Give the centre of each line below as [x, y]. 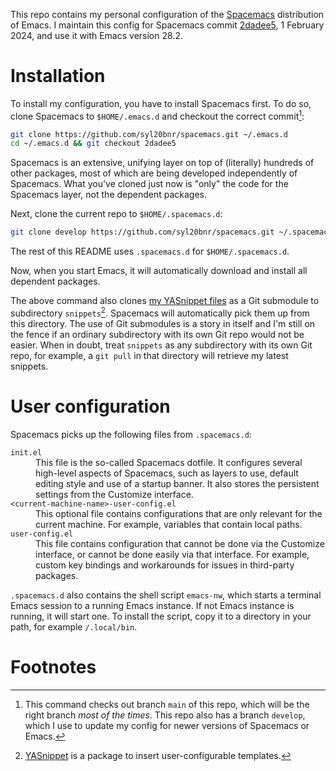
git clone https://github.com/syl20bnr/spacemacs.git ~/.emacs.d [149, 134]
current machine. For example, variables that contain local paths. [169, 524]
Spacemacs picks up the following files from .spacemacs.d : [131, 434]
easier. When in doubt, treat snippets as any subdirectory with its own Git [161, 345]
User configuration [90, 406]
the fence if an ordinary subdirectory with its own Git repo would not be [157, 334]
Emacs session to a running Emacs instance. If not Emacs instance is [152, 605]
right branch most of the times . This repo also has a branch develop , [165, 715]
